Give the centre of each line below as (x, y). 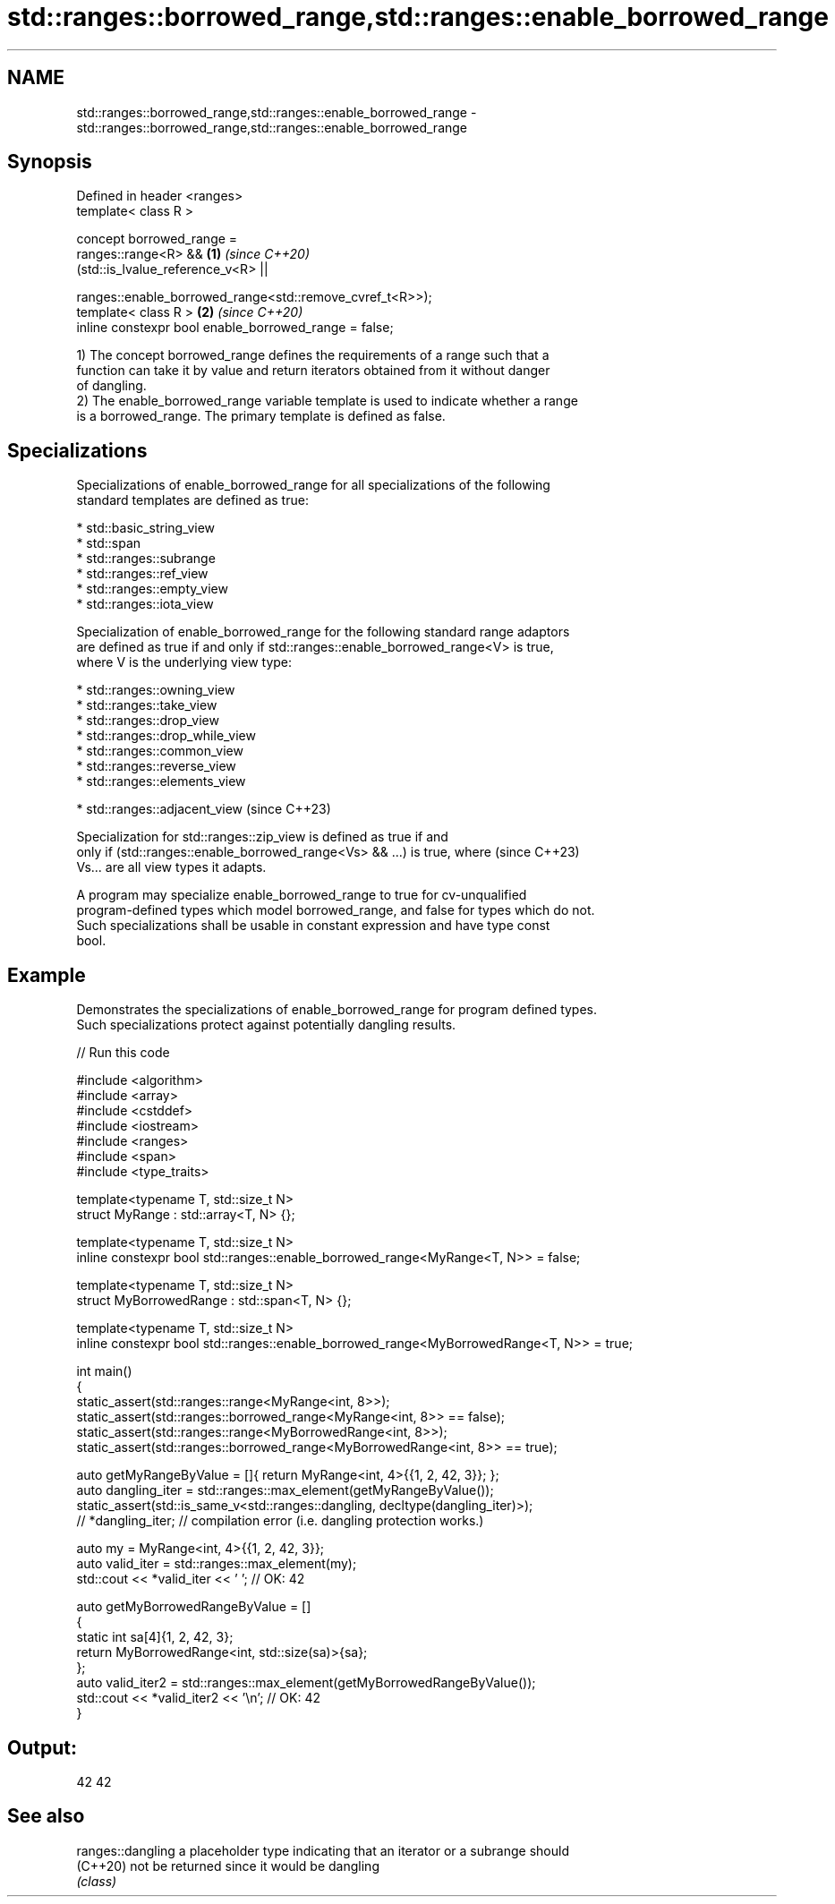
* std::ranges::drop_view (148, 721)
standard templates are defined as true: (192, 500)
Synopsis (50, 162)
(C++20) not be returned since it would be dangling (228, 1866)
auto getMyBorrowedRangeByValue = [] (194, 1607)
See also (46, 1816)
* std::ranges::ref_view (142, 574)
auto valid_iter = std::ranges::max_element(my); (217, 1564)
